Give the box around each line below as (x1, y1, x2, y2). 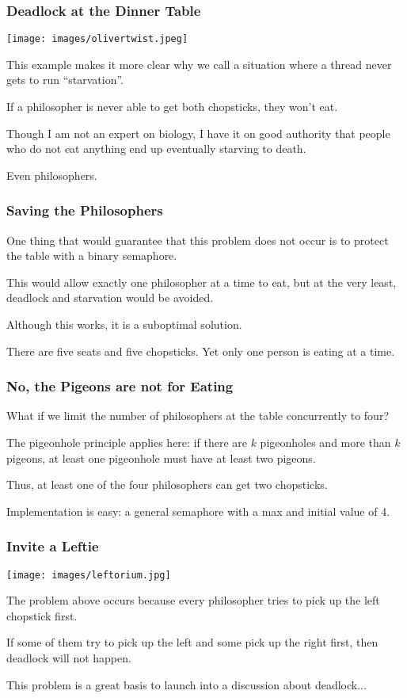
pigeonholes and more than (260, 434, 391, 451)
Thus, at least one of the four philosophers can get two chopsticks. (6, 476, 328, 493)
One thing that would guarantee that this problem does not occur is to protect (6, 231, 389, 248)
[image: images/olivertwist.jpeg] (6, 33, 188, 45)
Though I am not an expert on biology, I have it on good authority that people (6, 124, 390, 141)
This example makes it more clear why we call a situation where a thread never (6, 55, 392, 72)
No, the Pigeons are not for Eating (6, 376, 234, 396)
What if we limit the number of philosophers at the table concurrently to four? (6, 407, 389, 424)
